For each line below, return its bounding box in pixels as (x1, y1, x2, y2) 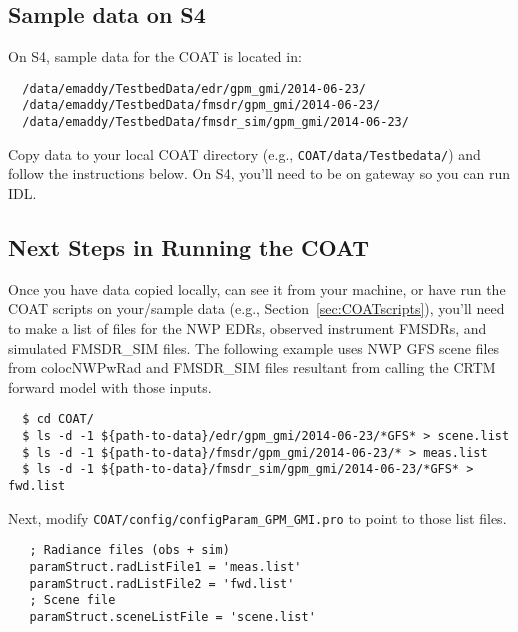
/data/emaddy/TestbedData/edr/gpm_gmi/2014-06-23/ (22, 81, 366, 96)
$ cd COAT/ (22, 412, 94, 427)
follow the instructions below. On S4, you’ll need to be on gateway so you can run (8, 163, 510, 184)
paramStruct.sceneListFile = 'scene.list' (29, 609, 316, 624)
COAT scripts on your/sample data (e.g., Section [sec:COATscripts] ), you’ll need (8, 298, 505, 319)
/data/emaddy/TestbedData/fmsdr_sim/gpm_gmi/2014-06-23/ (22, 115, 409, 130)
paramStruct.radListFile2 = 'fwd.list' (29, 576, 295, 591)
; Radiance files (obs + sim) (29, 543, 230, 558)
